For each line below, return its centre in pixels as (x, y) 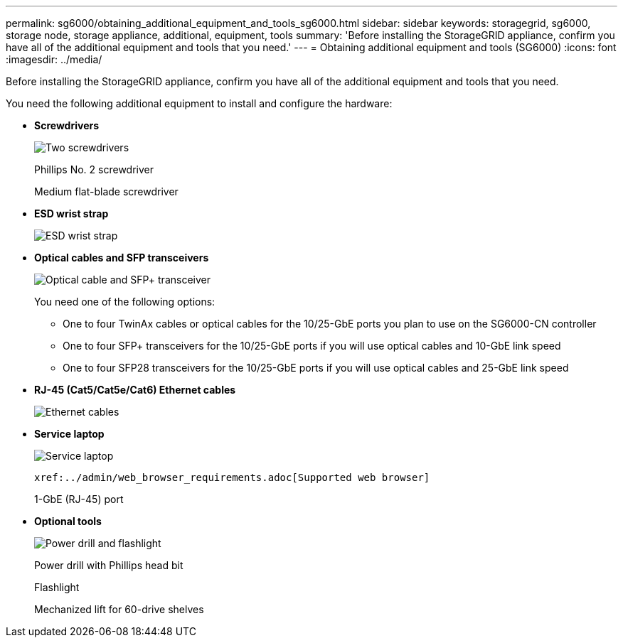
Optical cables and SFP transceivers (122, 258)
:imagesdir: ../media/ (54, 59)
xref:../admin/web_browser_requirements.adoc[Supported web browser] (232, 477)
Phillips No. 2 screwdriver (94, 169)
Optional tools (68, 521)
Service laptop (69, 434)
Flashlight (57, 587)
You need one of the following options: (125, 302)
